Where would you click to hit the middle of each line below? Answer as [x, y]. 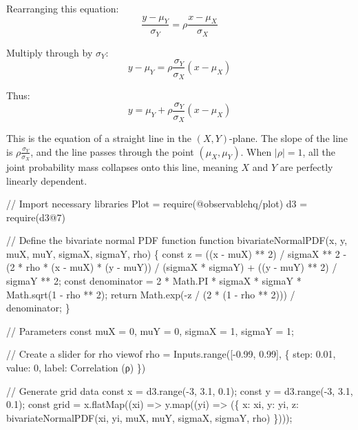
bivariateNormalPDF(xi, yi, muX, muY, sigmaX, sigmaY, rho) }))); [149, 417]
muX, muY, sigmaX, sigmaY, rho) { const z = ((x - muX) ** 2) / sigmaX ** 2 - [177, 253]
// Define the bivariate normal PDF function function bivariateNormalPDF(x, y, [177, 240]
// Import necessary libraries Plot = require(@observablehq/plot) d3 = [157, 204]
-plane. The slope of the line [289, 138]
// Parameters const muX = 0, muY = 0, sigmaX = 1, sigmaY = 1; [150, 330]
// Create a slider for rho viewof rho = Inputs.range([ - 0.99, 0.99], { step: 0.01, [171, 354]
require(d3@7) [36, 217]
